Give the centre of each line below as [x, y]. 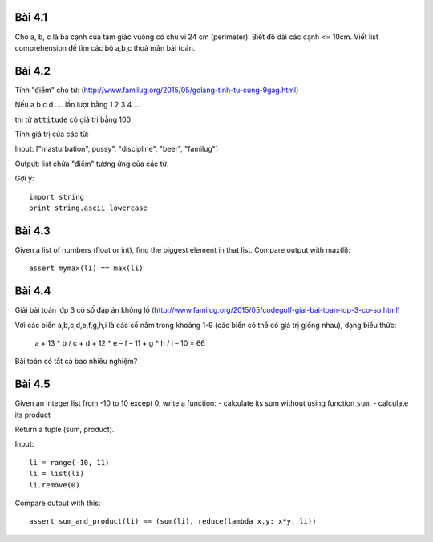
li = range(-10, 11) [69, 462]
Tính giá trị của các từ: [52, 134]
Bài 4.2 [33, 71]
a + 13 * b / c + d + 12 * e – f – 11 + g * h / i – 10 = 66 [120, 343]
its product [33, 415]
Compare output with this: [58, 503]
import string [57, 197]
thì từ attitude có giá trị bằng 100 [73, 119]
